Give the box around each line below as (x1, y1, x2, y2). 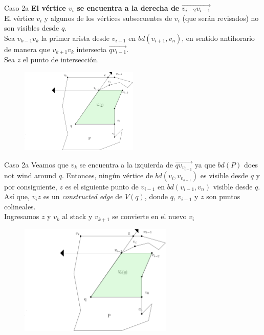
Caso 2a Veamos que (4, 159, 69, 170)
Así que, (4, 191, 30, 202)
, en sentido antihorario (182, 32, 255, 43)
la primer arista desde (41, 32, 109, 43)
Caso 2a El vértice (4, 3, 66, 13)
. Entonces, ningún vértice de (61, 170, 153, 180)
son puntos (206, 191, 240, 202)
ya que (194, 159, 215, 170)
